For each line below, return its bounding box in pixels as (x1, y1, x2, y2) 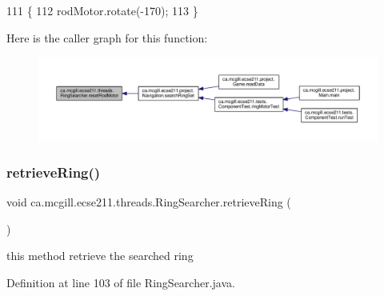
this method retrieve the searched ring (6, 247, 194, 264)
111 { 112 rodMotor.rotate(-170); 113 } (6, 2, 198, 18)
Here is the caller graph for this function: (6, 29, 208, 46)
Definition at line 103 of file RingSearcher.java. (6, 274, 235, 290)
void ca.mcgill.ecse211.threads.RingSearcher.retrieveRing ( (6, 194, 291, 210)
